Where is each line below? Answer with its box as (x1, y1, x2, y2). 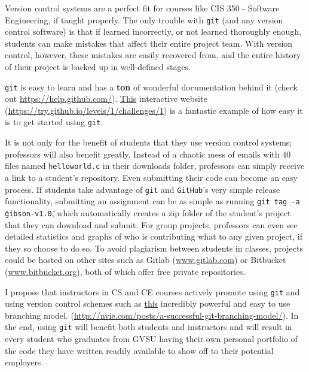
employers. (5, 356, 44, 368)
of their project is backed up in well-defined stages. (5, 61, 191, 73)
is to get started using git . (5, 116, 103, 128)
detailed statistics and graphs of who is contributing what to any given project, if (5, 230, 302, 243)
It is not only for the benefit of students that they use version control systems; (5, 136, 292, 149)
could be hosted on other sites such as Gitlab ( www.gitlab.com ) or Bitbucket (5, 253, 286, 266)
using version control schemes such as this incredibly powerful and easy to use (5, 297, 290, 310)
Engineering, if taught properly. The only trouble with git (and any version (5, 13, 283, 26)
